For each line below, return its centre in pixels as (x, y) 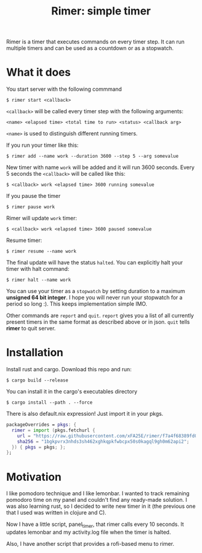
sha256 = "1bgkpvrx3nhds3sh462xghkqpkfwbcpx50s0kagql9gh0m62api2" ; (103, 441)
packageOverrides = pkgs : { (41, 425)
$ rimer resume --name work (41, 252)
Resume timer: (24, 240)
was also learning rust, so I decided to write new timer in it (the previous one (101, 506)
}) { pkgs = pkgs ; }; (39, 447)
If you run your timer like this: (42, 145)
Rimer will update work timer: (41, 218)
